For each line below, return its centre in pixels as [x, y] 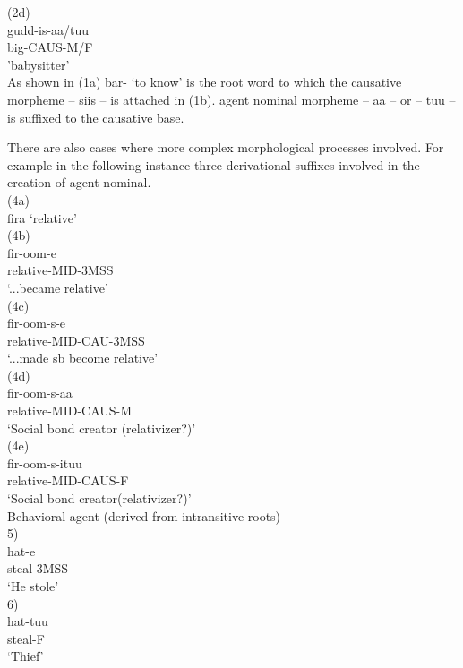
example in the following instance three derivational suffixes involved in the [214, 164]
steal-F [26, 638]
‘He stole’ [33, 586]
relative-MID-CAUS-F [68, 480]
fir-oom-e [32, 252]
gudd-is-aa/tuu [48, 29]
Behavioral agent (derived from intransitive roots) [144, 515]
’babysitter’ [39, 64]
